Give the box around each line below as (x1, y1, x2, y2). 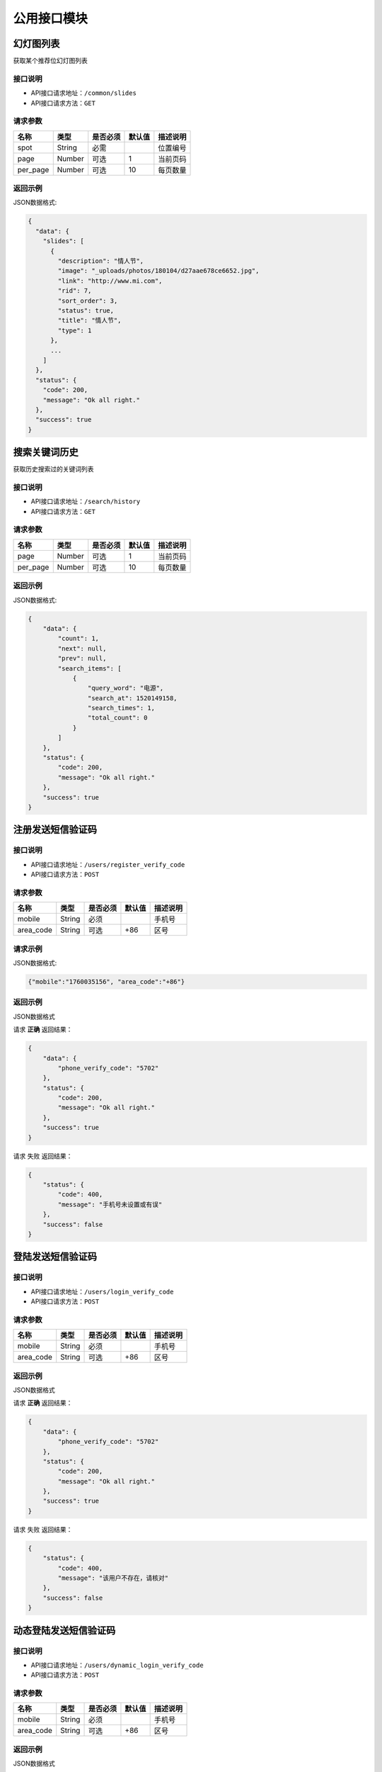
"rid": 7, (57, 287, 92, 295)
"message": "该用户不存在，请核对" (57, 1574, 169, 1582)
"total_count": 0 (87, 714, 148, 722)
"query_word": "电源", (87, 684, 164, 692)
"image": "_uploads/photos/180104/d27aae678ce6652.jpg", (57, 267, 260, 275)
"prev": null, (57, 654, 107, 663)
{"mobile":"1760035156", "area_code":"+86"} (28, 978, 185, 986)
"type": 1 (57, 326, 92, 335)
